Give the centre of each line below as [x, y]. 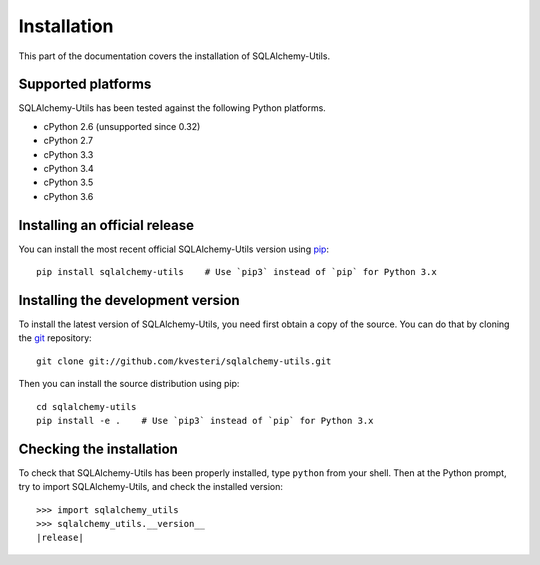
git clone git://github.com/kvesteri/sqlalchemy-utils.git [184, 361]
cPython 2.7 [68, 141]
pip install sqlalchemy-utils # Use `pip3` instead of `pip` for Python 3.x [236, 272]
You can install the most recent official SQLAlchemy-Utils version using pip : [174, 249]
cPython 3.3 [68, 154]
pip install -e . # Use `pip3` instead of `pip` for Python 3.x [205, 420]
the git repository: [55, 338]
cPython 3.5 [68, 182]
